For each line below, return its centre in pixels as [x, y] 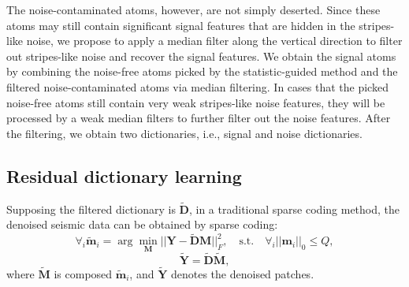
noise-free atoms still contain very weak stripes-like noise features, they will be [196, 102]
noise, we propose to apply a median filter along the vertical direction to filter [214, 41]
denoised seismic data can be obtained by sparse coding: [142, 224]
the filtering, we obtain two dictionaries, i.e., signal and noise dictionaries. [184, 133]
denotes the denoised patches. [242, 273]
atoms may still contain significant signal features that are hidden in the [181, 25]
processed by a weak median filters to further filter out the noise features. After [199, 118]
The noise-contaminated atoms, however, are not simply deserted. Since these [193, 9]
